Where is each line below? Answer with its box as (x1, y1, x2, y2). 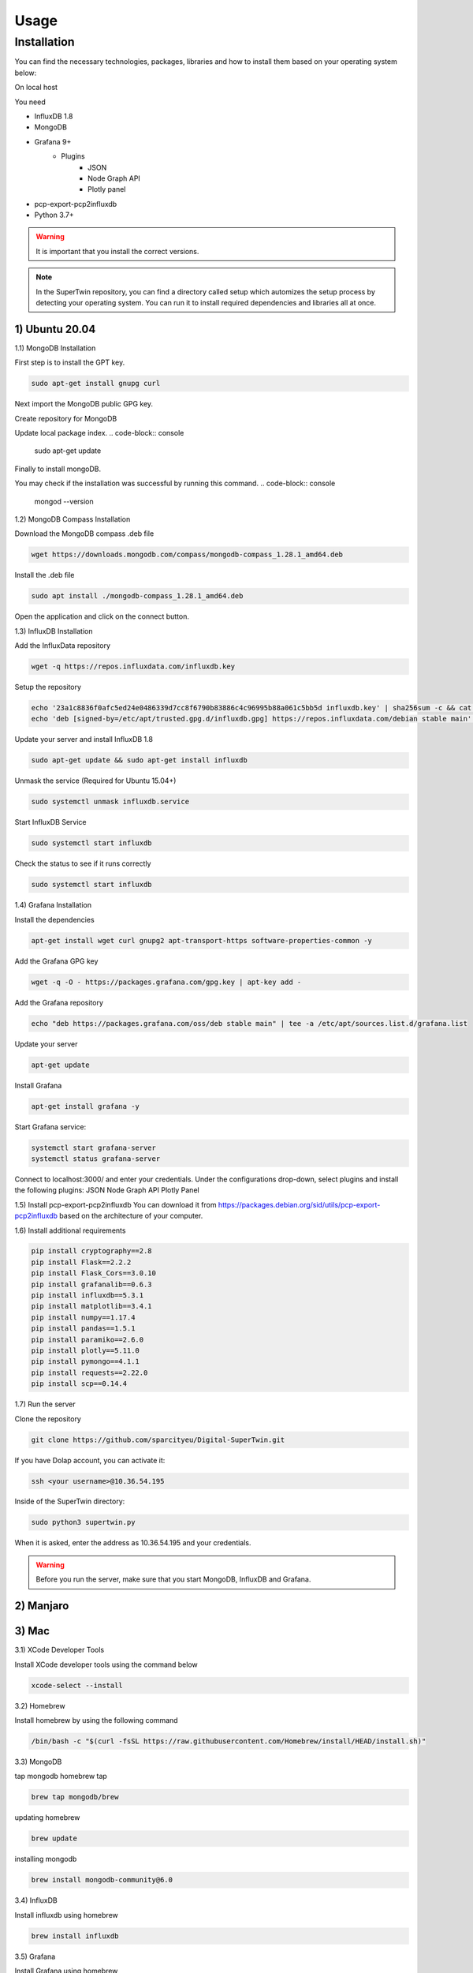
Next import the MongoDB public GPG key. (14, 399, 154, 409)
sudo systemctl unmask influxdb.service (31, 797, 189, 807)
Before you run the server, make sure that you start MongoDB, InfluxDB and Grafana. (35, 1574, 311, 1584)
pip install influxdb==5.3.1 (31, 1291, 144, 1300)
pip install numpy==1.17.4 (31, 1312, 136, 1322)
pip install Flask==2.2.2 (31, 1257, 132, 1267)
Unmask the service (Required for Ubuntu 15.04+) (14, 776, 177, 785)
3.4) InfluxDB (14, 1896, 58, 1905)
